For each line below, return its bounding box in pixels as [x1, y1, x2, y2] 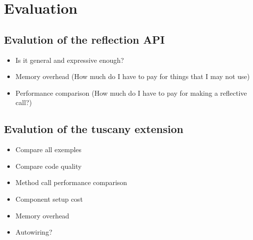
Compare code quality [15, 160, 82, 171]
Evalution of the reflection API [4, 31, 165, 47]
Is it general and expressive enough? [15, 54, 124, 65]
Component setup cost [15, 193, 83, 204]
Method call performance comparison [15, 177, 127, 187]
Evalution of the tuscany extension [4, 121, 183, 136]
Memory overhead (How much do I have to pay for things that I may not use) [15, 71, 250, 81]
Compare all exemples [15, 144, 82, 155]
